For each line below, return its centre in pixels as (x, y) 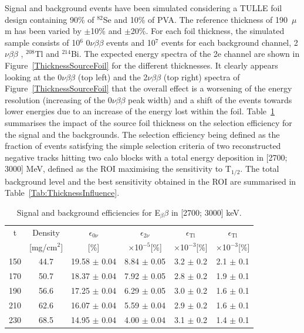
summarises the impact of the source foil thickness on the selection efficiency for (148, 122)
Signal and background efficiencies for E (88, 212)
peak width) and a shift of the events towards (210, 99)
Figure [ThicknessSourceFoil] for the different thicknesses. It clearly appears (141, 65)
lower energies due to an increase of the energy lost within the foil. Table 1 (140, 111)
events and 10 (131, 42)
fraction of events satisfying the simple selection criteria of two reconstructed (143, 146)
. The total (260, 169)
